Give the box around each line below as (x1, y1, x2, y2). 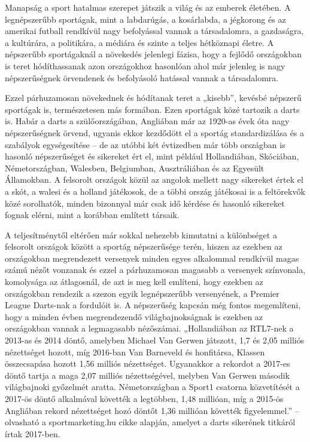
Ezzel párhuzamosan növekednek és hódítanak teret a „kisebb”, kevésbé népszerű (5, 91, 302, 104)
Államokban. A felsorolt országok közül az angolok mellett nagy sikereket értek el (5, 173, 303, 186)
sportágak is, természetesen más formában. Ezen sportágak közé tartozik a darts (5, 103, 300, 115)
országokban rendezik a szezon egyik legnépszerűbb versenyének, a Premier (5, 287, 279, 299)
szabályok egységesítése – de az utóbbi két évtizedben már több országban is (5, 138, 285, 151)
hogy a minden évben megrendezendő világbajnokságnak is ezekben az (5, 310, 263, 323)
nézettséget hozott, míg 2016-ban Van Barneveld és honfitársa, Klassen (5, 345, 265, 358)
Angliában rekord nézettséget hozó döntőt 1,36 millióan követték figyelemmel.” (5, 404, 293, 416)
